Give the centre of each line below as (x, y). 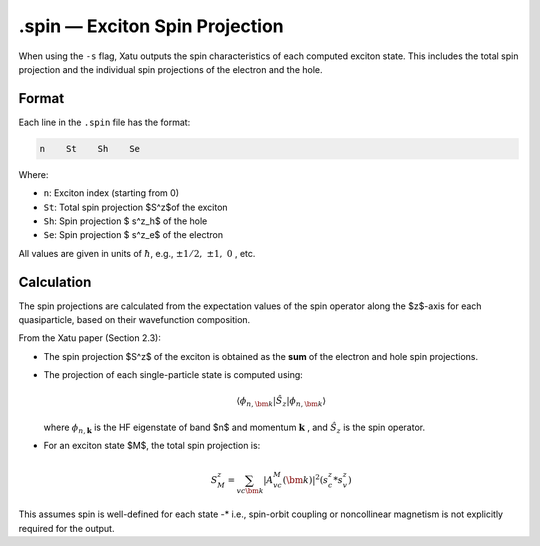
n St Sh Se (89, 148)
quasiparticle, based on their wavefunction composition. (134, 320)
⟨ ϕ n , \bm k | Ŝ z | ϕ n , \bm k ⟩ (281, 402)
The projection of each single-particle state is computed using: (173, 375)
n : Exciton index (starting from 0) (111, 193)
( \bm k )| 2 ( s (305, 478)
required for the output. (66, 528)
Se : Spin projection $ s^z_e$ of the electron (133, 235)
